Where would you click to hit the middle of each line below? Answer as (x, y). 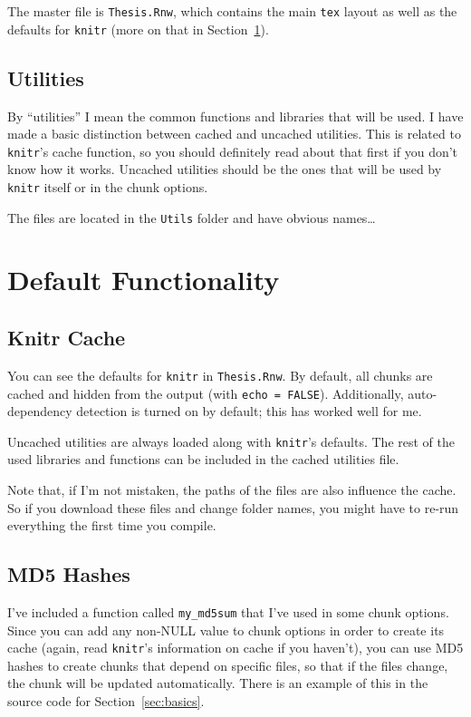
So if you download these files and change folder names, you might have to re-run (233, 507)
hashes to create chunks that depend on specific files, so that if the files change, (228, 665)
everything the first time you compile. (112, 525)
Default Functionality (144, 280)
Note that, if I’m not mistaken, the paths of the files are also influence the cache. (232, 489)
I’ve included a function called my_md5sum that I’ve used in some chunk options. (228, 611)
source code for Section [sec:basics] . (106, 701)
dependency (40, 411)
